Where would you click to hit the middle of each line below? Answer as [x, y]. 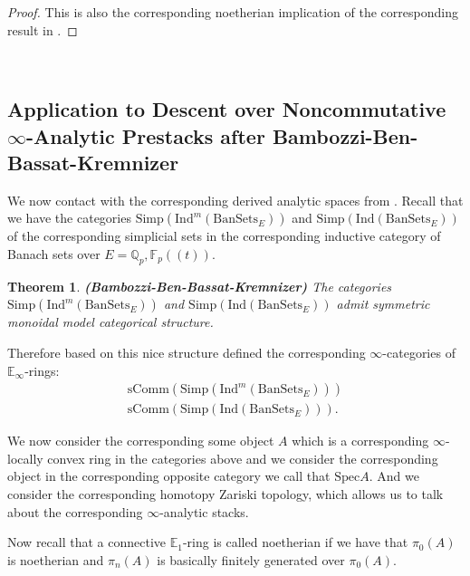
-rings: [42, 370]
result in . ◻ [43, 29]
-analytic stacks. [204, 511]
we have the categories [69, 218]
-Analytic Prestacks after [146, 135]
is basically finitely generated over [251, 559]
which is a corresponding [360, 441]
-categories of [419, 352]
